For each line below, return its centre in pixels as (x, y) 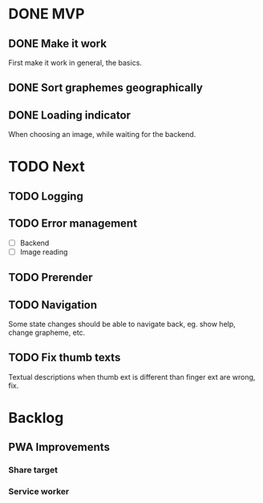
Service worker (39, 492)
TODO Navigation (53, 305)
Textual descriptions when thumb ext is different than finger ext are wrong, (132, 376)
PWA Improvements (59, 447)
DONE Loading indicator (69, 115)
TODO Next (47, 167)
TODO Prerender (51, 278)
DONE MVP (47, 14)
